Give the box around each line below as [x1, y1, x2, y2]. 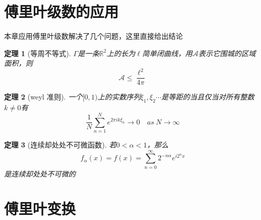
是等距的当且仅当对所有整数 [161, 91, 254, 102]
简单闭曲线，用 [142, 47, 193, 58]
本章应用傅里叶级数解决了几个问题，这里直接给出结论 [4, 31, 183, 41]
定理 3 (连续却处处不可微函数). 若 [4, 139, 116, 150]
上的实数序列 [98, 91, 141, 102]
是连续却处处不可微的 [4, 168, 76, 179]
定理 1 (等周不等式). [4, 47, 71, 58]
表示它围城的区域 [198, 47, 256, 58]
